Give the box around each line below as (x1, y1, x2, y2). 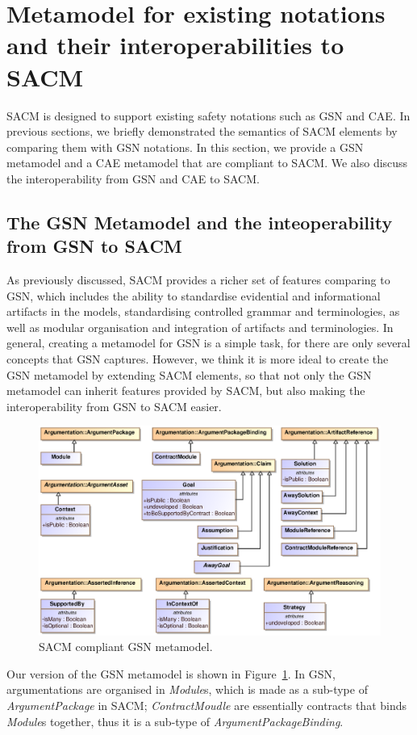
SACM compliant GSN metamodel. (39, 638, 213, 655)
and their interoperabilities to (6, 28, 344, 61)
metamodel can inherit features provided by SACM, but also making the (6, 382, 365, 399)
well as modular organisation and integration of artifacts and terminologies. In (6, 318, 394, 335)
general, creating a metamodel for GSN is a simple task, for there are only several (6, 334, 411, 351)
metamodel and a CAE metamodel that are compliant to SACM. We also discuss (6, 154, 408, 171)
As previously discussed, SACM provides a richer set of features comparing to (6, 271, 390, 288)
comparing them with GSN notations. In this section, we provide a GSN (6, 138, 364, 155)
